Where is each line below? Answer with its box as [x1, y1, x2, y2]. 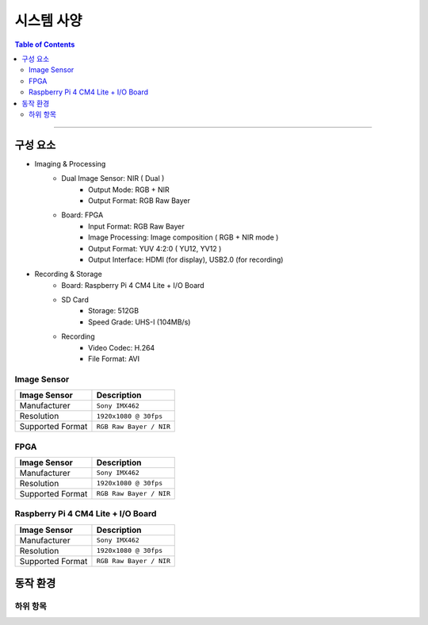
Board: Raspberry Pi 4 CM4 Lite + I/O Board [61, 280, 205, 289]
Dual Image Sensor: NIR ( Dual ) [61, 174, 165, 183]
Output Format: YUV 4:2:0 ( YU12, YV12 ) [88, 243, 222, 253]
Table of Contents [14, 40, 75, 49]
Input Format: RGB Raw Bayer [88, 221, 185, 231]
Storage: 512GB [88, 306, 139, 316]
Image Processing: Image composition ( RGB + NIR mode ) [88, 232, 279, 242]
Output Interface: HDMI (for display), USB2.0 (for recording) [88, 255, 284, 264]
